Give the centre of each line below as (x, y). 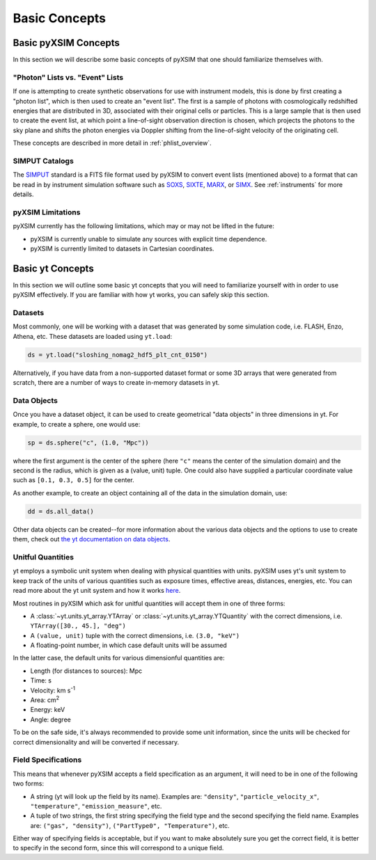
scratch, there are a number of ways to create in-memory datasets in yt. (116, 383)
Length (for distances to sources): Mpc (86, 671)
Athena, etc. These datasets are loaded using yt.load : (93, 336)
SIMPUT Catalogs (44, 161)
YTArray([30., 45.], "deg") (78, 626)
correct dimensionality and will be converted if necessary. (96, 742)
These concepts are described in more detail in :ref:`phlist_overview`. (112, 143)
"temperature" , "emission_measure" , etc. (96, 806)
